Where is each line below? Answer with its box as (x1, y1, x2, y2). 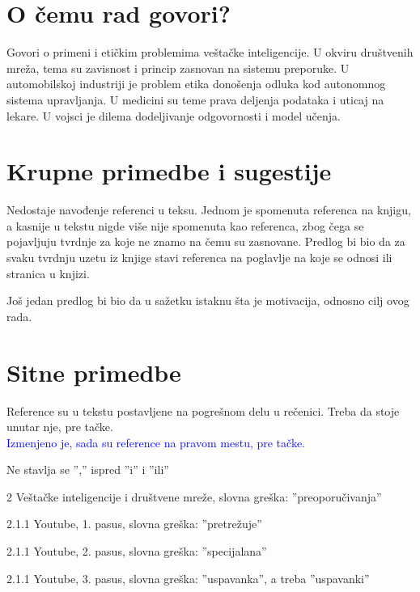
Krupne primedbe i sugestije (6, 154, 332, 188)
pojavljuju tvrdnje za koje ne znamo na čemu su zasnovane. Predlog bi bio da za (6, 233, 405, 250)
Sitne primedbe (6, 355, 181, 388)
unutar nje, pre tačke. (6, 418, 113, 435)
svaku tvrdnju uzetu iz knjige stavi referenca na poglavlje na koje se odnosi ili (6, 249, 392, 265)
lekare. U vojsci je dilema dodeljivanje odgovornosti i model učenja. (6, 107, 341, 124)
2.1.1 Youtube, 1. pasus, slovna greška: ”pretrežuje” (6, 515, 262, 532)
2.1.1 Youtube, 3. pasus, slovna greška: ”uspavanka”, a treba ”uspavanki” (6, 569, 370, 586)
